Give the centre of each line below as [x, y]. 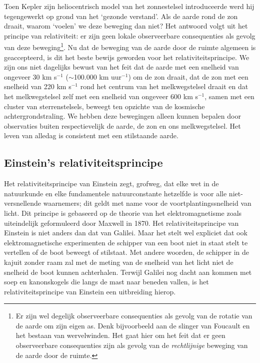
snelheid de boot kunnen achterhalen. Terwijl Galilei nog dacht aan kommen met [128, 272]
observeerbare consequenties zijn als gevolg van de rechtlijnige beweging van [132, 345]
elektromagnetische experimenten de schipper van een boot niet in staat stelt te [126, 242]
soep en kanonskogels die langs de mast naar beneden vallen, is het [106, 282]
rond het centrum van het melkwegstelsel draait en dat [164, 86]
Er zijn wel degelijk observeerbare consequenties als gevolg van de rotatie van [134, 316]
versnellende [23, 203]
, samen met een [229, 96]
